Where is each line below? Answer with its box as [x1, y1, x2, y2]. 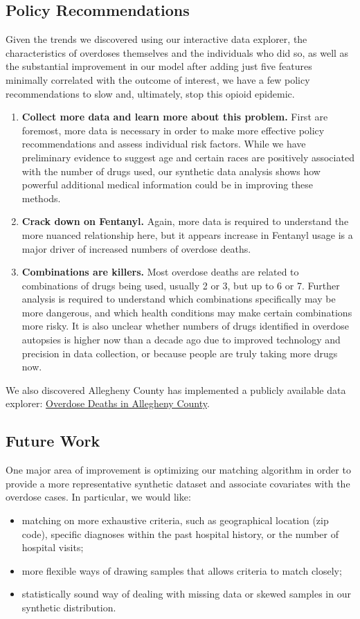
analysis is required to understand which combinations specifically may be [21, 291, 336, 306]
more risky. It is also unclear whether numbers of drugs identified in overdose [21, 319, 349, 333]
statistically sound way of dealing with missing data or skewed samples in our [21, 586, 351, 601]
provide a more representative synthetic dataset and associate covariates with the [6, 476, 350, 490]
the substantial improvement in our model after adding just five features [6, 59, 312, 73]
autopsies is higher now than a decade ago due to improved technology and [21, 332, 341, 347]
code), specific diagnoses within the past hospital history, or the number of [21, 526, 339, 541]
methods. [21, 190, 61, 205]
